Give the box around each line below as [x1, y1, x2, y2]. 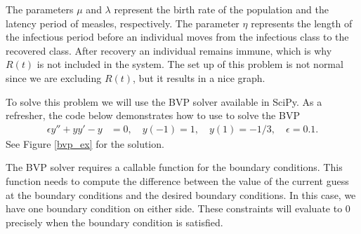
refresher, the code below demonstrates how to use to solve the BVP [6, 108, 300, 123]
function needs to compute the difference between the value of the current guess [6, 173, 349, 188]
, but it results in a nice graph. [133, 70, 265, 85]
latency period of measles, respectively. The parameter [6, 15, 239, 30]
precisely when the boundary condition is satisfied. [6, 214, 223, 229]
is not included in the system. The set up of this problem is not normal [37, 57, 343, 71]
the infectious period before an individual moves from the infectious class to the [6, 29, 349, 44]
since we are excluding [6, 70, 102, 85]
